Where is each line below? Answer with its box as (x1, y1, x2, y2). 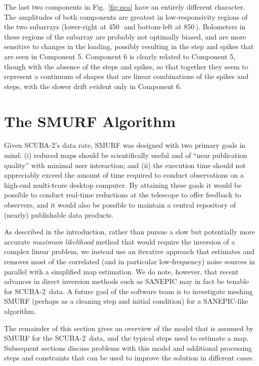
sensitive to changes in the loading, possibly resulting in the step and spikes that (4, 41, 254, 52)
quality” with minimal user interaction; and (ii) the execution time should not (4, 159, 246, 170)
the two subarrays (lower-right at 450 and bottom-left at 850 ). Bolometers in (4, 21, 246, 32)
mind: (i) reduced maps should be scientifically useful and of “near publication (4, 150, 247, 160)
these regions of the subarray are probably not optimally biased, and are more (4, 31, 246, 42)
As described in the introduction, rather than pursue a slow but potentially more (4, 226, 255, 237)
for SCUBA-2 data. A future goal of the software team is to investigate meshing (4, 286, 253, 296)
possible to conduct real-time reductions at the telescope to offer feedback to (4, 189, 241, 200)
